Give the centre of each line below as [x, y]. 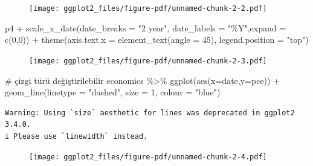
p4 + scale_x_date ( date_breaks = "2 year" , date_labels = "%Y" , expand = [146, 27]
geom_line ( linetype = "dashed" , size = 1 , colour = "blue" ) [113, 92]
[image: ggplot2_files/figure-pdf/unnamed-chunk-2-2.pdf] [148, 8]
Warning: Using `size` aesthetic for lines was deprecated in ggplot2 [150, 113]
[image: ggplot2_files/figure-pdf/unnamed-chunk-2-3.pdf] [148, 61]
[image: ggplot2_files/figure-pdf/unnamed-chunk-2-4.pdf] [148, 157]
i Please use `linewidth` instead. [76, 136]
